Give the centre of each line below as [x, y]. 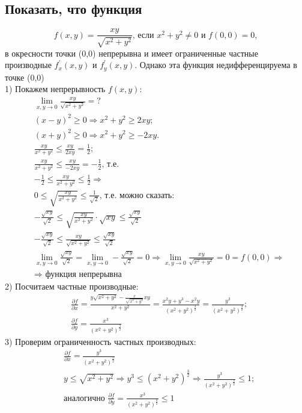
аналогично [84, 398]
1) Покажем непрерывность [55, 89]
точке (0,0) [25, 77]
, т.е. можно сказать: [137, 195]
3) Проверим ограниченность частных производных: [101, 341]
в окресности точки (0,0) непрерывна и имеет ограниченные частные [131, 53]
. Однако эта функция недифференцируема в [216, 65]
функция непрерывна [83, 274]
